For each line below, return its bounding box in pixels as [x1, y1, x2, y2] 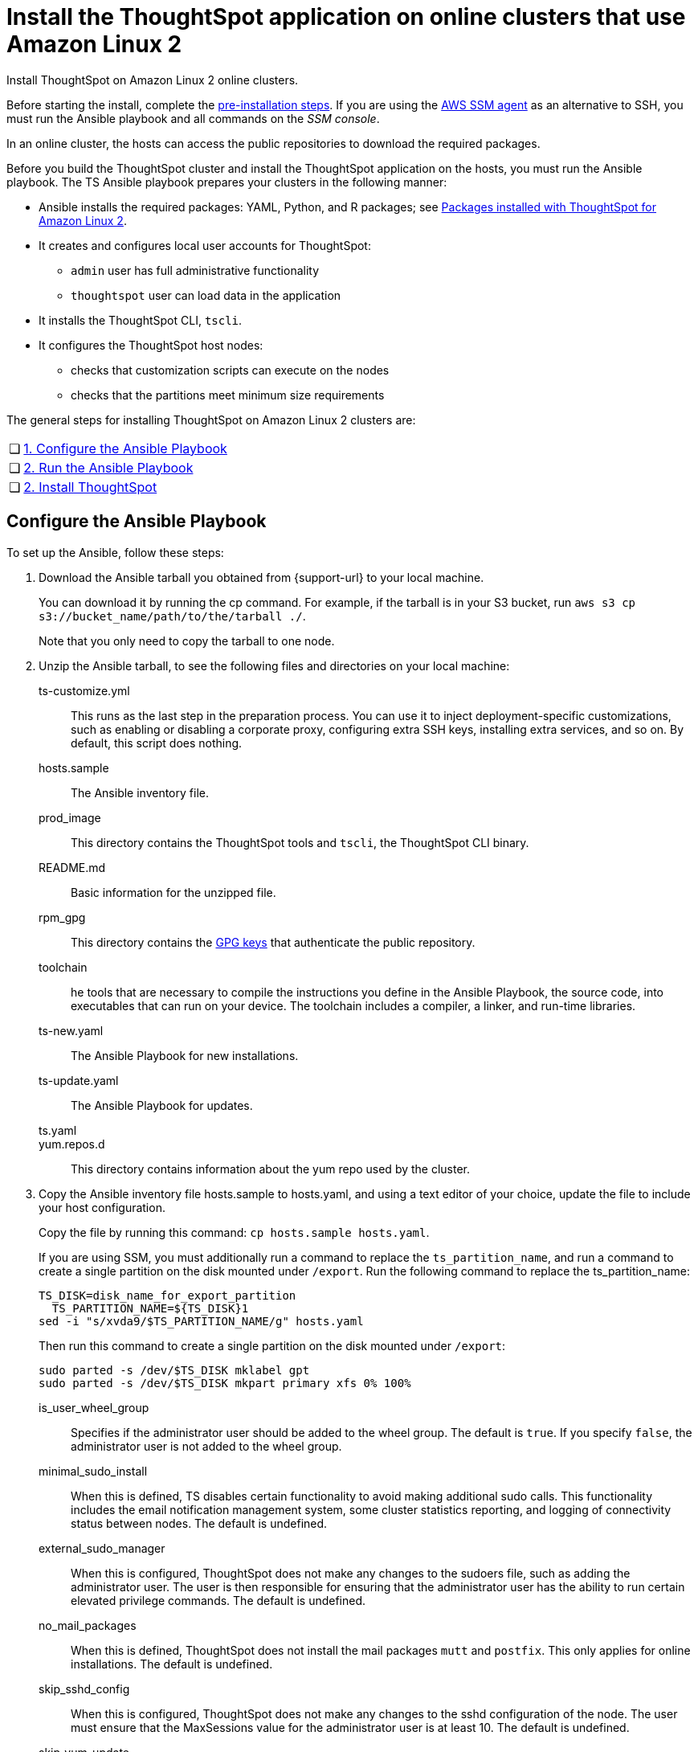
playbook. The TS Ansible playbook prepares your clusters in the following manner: [6, 174, 447, 189]
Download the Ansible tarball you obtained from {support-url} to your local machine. [39, 570, 484, 584]
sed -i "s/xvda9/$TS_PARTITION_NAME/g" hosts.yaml [39, 1314, 364, 1328]
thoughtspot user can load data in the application [71, 288, 341, 302]
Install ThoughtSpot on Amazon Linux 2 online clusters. [6, 72, 299, 87]
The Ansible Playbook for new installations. [71, 1048, 299, 1062]
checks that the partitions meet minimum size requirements [71, 387, 385, 402]
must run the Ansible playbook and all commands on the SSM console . [6, 111, 380, 125]
